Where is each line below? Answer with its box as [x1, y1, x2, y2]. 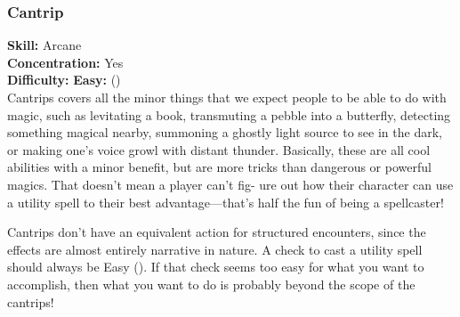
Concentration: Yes [7, 53, 124, 71]
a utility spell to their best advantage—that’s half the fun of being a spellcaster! [7, 192, 444, 211]
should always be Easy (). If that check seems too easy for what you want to [7, 257, 424, 276]
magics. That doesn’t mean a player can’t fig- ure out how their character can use [7, 175, 454, 193]
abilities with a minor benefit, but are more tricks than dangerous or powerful [7, 158, 432, 176]
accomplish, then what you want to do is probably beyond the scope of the [7, 274, 416, 293]
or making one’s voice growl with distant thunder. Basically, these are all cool [7, 140, 431, 158]
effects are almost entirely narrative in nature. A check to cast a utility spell [7, 240, 423, 258]
